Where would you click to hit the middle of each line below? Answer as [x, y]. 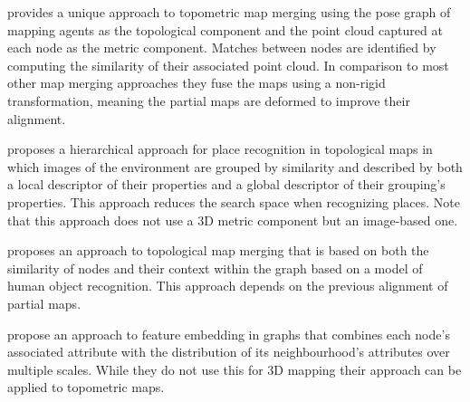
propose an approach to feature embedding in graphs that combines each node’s [229, 334]
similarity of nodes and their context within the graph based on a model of [215, 268]
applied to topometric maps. [86, 387]
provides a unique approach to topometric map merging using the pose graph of [229, 12]
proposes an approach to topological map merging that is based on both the [218, 250]
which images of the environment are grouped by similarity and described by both [235, 166]
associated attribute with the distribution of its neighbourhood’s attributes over [229, 352]
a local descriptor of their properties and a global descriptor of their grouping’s [226, 184]
